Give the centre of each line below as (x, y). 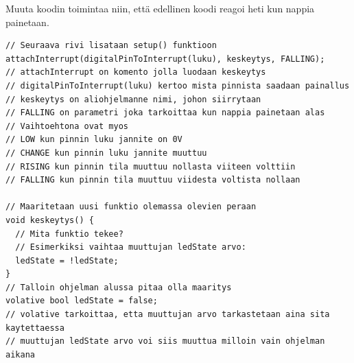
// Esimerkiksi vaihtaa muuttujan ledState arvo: (131, 247)
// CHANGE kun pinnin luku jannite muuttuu (106, 153)
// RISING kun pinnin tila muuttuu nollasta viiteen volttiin (151, 166)
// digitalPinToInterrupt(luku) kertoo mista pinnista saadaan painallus (178, 85)
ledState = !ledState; (67, 260)
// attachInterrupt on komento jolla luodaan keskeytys (136, 72)
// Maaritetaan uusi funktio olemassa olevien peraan (131, 207)
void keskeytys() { (50, 220)
